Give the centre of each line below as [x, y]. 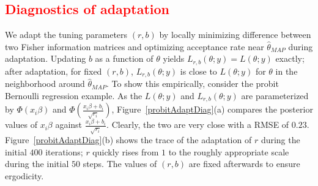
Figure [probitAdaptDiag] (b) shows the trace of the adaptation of [128, 140]
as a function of [124, 58]
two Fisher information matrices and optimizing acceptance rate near [135, 46]
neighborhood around [45, 84]
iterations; [64, 151]
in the [287, 71]
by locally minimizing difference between [235, 35]
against [69, 125]
